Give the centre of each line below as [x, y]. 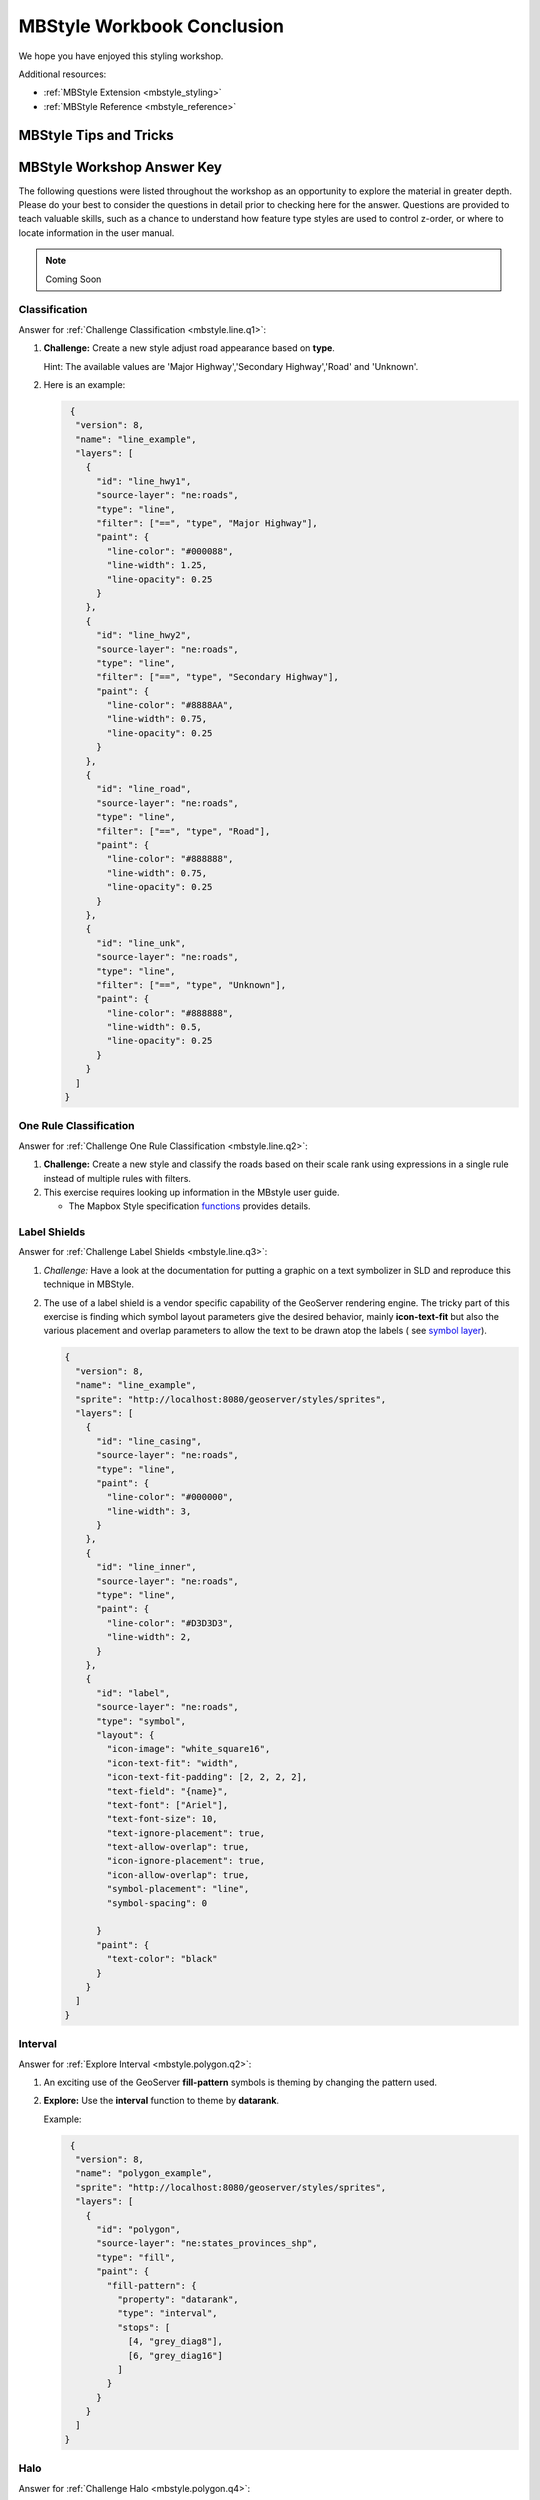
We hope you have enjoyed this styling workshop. [121, 56]
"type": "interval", [167, 2313]
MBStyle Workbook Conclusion [151, 26]
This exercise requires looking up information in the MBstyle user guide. [191, 1192]
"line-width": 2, [149, 1637]
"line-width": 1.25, [157, 565]
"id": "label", [133, 1693]
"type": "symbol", [141, 1721]
